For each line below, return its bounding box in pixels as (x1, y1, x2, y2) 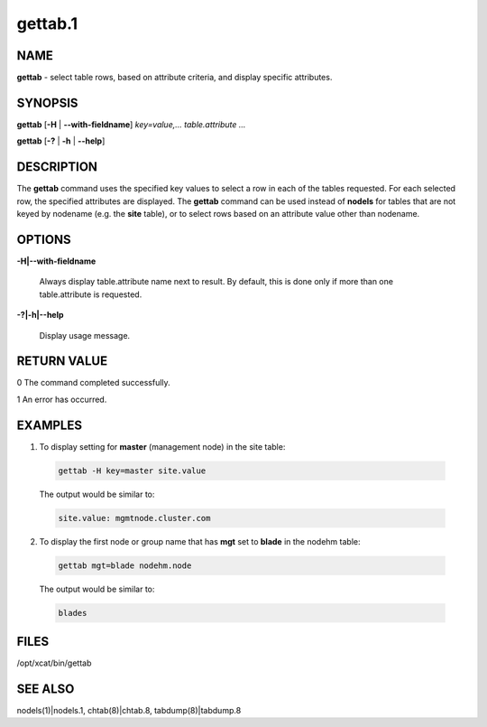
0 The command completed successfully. (16, 377, 170, 388)
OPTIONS (16, 231, 71, 247)
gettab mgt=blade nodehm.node (58, 560, 192, 571)
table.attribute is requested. (39, 289, 142, 300)
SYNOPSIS (16, 95, 78, 110)
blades (58, 608, 87, 618)
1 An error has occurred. (16, 394, 107, 405)
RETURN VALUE (16, 353, 108, 369)
